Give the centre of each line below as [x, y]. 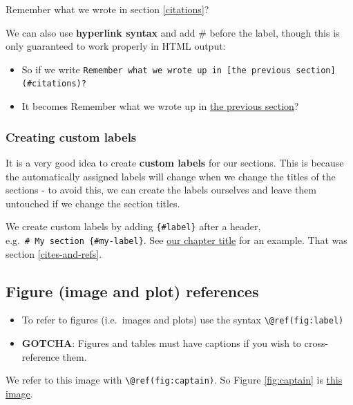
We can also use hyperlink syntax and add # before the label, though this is [173, 32]
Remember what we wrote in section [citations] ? [107, 9]
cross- [316, 343]
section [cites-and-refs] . [54, 253]
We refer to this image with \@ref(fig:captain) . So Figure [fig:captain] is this [174, 380]
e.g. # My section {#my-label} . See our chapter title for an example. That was [176, 239]
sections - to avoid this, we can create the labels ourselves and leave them [161, 190]
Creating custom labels [71, 136]
